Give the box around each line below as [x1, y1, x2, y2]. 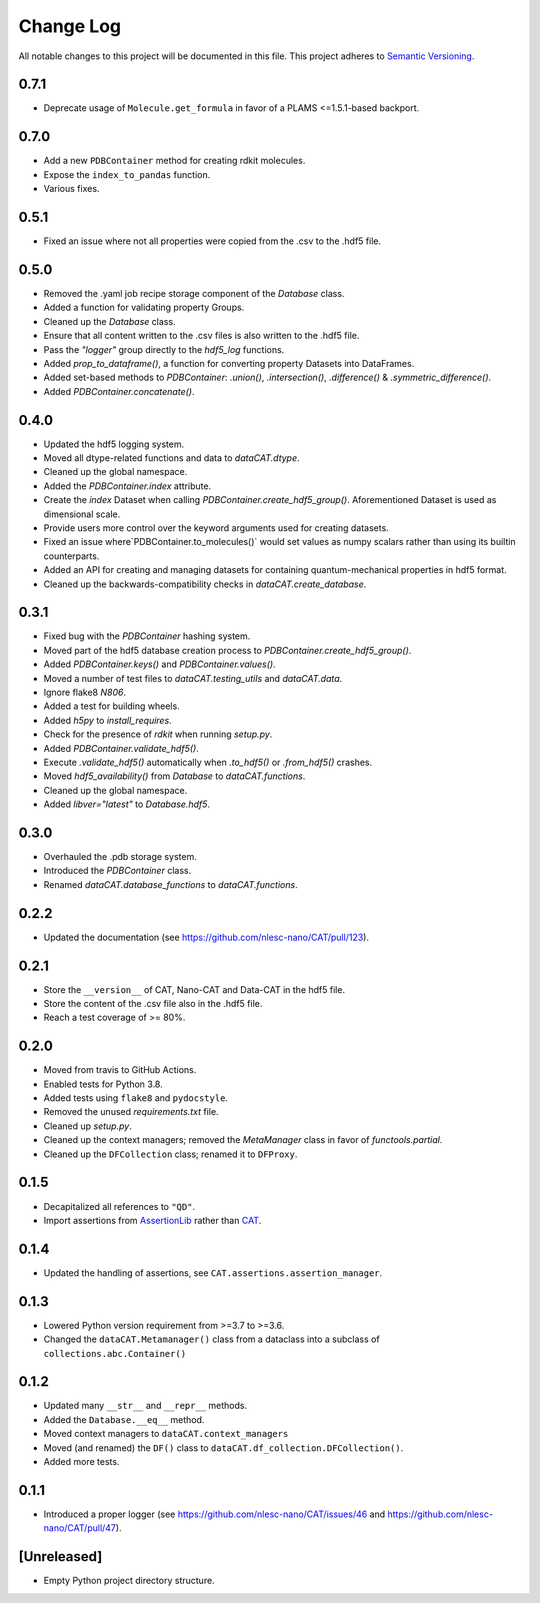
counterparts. [43, 550, 100, 562]
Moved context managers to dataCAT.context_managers [43, 1428, 289, 1440]
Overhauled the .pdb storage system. [43, 851, 197, 862]
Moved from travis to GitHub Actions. [43, 1064, 197, 1076]
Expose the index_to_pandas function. [43, 168, 211, 180]
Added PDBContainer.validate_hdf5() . [43, 742, 199, 754]
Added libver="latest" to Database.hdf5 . [43, 798, 210, 810]
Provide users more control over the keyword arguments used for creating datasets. [43, 521, 389, 534]
